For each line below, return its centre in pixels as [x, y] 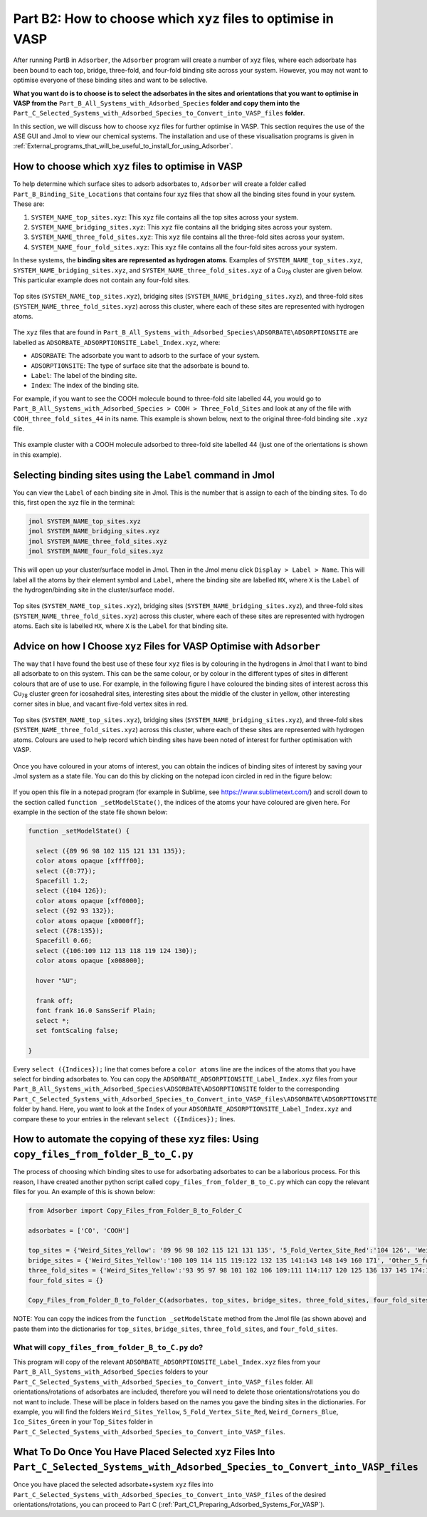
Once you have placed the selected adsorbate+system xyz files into [113, 1485]
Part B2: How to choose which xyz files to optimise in [173, 19]
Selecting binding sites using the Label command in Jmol [144, 475]
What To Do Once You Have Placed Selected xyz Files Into [144, 1452]
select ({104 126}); [72, 891]
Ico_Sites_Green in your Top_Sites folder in [83, 1421]
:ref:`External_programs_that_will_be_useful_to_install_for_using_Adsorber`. [123, 146]
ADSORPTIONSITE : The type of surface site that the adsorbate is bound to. [140, 365]
